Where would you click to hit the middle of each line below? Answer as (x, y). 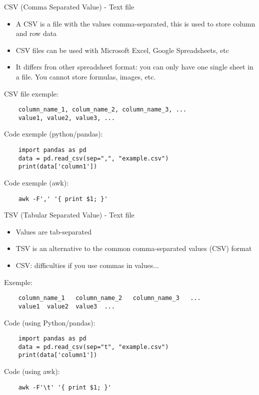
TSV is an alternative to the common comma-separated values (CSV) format (134, 248)
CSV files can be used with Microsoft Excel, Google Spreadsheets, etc (122, 50)
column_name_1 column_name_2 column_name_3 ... (109, 298)
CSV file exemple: (31, 93)
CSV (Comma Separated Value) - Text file (69, 6)
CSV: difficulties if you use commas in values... (87, 265)
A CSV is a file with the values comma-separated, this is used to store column (135, 23)
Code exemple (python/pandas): (53, 134)
